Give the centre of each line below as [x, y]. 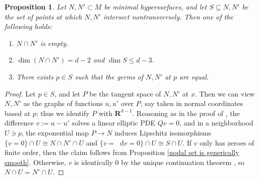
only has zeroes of [227, 142]
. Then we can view [225, 93]
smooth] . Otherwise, [35, 162]
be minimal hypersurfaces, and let [155, 6]
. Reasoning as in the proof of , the [186, 113]
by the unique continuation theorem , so [183, 162]
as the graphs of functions [63, 103]
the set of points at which [43, 16]
